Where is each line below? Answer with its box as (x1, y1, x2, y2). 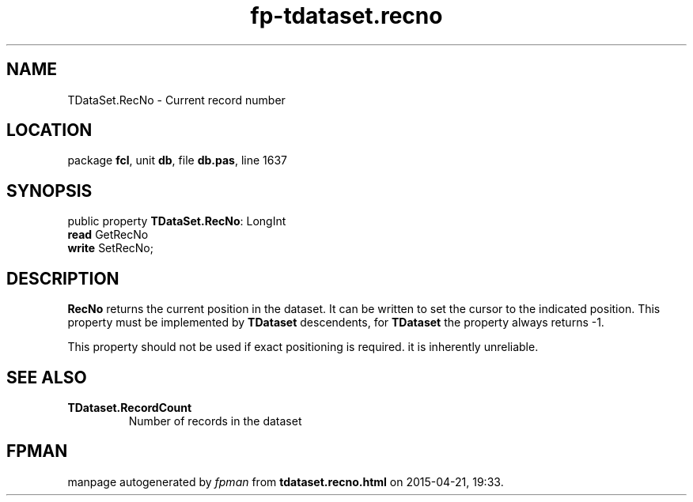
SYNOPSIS (6, 180, 93, 201)
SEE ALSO (6, 367, 87, 387)
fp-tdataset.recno (250, 2, 443, 29)
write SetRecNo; (67, 241, 153, 255)
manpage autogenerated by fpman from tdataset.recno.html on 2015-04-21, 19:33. (67, 474, 504, 489)
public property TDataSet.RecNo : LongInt (67, 214, 286, 228)
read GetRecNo (67, 228, 149, 242)
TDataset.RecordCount (67, 400, 192, 414)
